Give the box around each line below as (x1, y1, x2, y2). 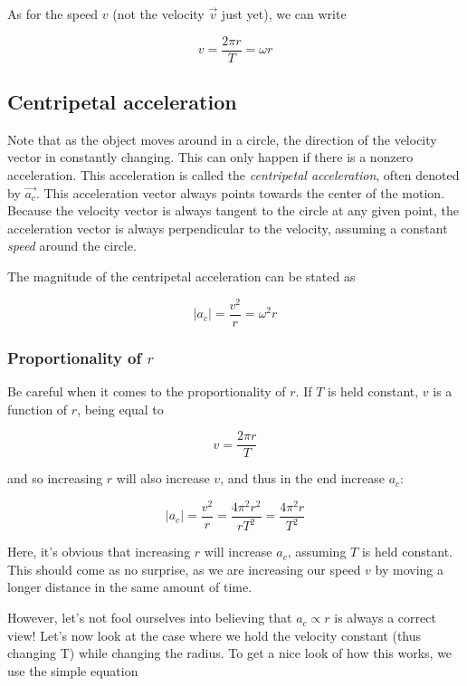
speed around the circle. (7, 236, 137, 255)
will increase (204, 542, 272, 561)
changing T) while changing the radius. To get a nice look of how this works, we (7, 643, 453, 662)
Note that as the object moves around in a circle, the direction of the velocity (7, 129, 437, 148)
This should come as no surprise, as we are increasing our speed (7, 559, 361, 578)
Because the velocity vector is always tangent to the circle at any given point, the (7, 201, 459, 220)
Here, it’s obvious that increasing (7, 542, 191, 561)
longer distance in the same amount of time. (7, 577, 253, 596)
